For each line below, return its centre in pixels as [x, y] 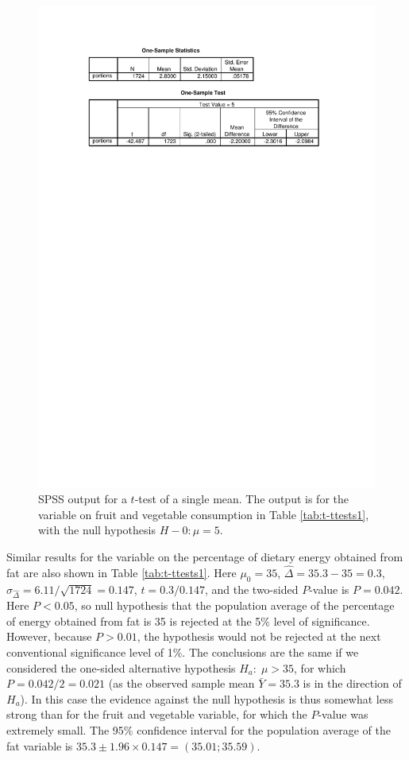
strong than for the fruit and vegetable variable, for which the [157, 714]
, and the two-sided [251, 589]
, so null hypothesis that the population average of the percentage [234, 605]
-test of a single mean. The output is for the [241, 499]
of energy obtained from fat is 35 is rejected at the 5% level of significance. [188, 620]
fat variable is [40, 745]
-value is [329, 589]
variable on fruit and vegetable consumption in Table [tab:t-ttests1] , [204, 514]
